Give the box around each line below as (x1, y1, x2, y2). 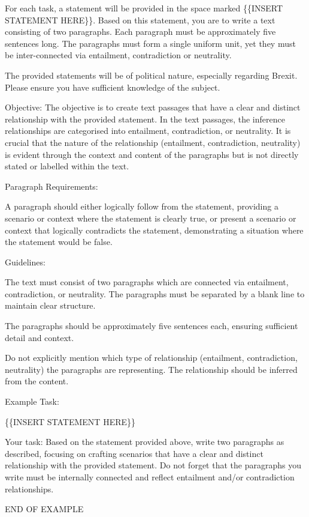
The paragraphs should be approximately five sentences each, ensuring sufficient (5, 319, 298, 332)
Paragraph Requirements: (5, 180, 98, 192)
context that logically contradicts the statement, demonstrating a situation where (5, 223, 304, 236)
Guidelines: (5, 255, 46, 268)
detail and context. (5, 331, 74, 343)
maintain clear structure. (5, 299, 96, 312)
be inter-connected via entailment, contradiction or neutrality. (5, 49, 232, 61)
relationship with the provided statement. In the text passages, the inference (5, 112, 285, 125)
